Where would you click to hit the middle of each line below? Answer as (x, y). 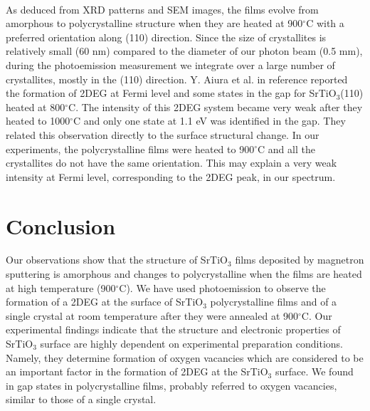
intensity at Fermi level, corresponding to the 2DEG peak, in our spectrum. (171, 176)
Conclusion (61, 225)
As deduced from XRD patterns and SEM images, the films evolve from (162, 9)
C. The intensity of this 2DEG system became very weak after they (216, 106)
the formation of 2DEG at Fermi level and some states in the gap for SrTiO (171, 93)
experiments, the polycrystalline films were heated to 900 (130, 149)
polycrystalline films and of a (274, 302)
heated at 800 (36, 106)
